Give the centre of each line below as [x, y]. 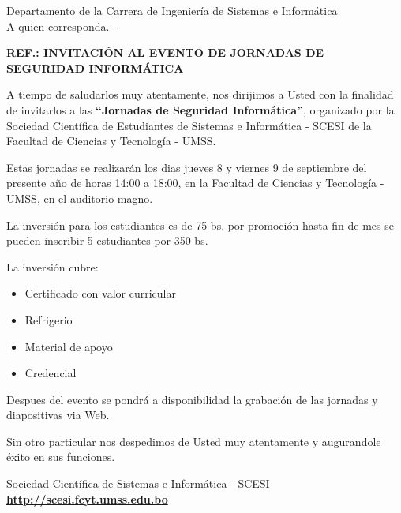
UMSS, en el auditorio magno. [80, 198]
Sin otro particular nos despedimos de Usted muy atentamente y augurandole [194, 441]
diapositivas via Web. [58, 415]
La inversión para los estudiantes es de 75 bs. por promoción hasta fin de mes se [200, 225]
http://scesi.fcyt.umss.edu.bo [87, 498]
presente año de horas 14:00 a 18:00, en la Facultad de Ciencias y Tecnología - [195, 183]
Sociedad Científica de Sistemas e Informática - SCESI [138, 483]
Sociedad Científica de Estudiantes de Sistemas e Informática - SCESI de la [189, 125]
